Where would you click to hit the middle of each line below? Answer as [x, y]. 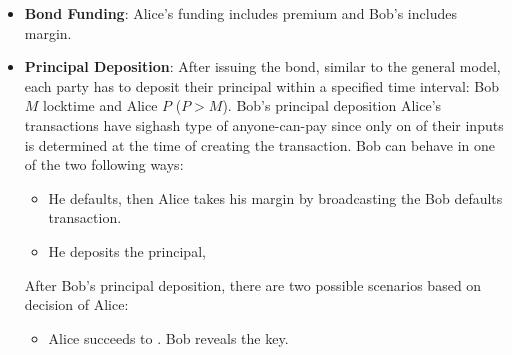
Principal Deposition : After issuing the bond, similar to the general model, [262, 66]
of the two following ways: [104, 164]
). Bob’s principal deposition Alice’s [332, 105]
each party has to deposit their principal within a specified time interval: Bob [262, 85]
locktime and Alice [100, 105]
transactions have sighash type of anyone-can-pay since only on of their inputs [264, 124]
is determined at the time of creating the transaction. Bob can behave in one [260, 144]
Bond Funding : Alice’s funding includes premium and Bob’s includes [240, 13]
